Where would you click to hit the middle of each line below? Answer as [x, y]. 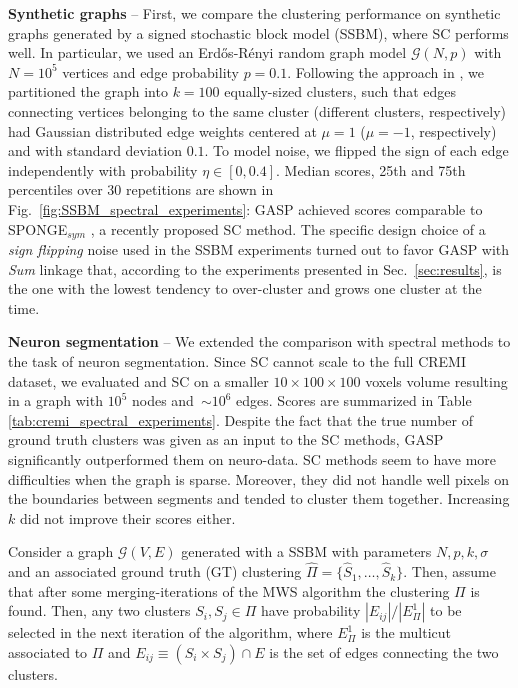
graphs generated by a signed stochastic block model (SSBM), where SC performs [258, 32]
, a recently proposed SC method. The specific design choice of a [288, 228]
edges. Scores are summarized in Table [354, 400]
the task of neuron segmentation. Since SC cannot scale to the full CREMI [237, 360]
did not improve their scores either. [127, 517]
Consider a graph [61, 551]
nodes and [162, 400]
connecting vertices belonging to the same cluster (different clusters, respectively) [257, 110]
